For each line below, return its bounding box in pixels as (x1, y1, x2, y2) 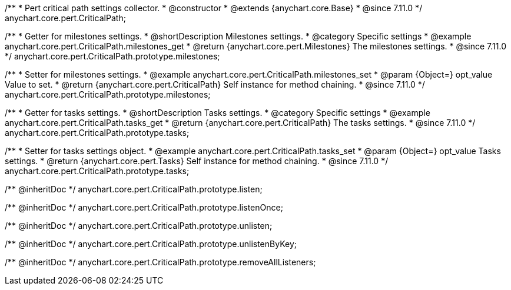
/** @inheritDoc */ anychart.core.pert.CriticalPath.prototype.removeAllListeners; (5, 257, 316, 267)
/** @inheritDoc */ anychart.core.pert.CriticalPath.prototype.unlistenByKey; (5, 239, 297, 249)
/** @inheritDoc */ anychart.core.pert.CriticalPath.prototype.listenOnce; (5, 202, 283, 212)
